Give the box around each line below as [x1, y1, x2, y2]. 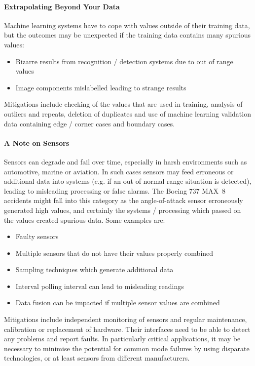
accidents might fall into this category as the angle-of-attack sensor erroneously [4, 195, 243, 205]
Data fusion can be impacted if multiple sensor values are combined [15, 297, 220, 308]
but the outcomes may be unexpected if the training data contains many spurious [4, 30, 251, 40]
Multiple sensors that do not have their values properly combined [15, 247, 214, 258]
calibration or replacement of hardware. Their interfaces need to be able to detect [4, 324, 251, 334]
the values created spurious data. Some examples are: [4, 214, 165, 225]
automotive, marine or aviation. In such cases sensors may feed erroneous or [4, 166, 234, 176]
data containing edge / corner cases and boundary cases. [4, 118, 175, 128]
